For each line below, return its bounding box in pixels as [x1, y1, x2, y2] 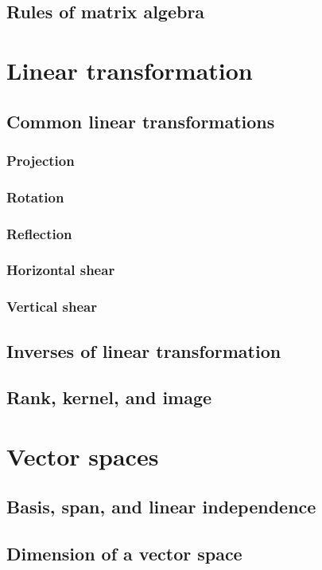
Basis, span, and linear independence [6, 494, 316, 519]
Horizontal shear [6, 260, 115, 280]
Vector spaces [6, 439, 159, 472]
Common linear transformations [6, 108, 275, 133]
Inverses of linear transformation [6, 338, 281, 363]
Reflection [6, 223, 72, 243]
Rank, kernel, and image [6, 385, 212, 410]
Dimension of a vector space [6, 541, 242, 566]
